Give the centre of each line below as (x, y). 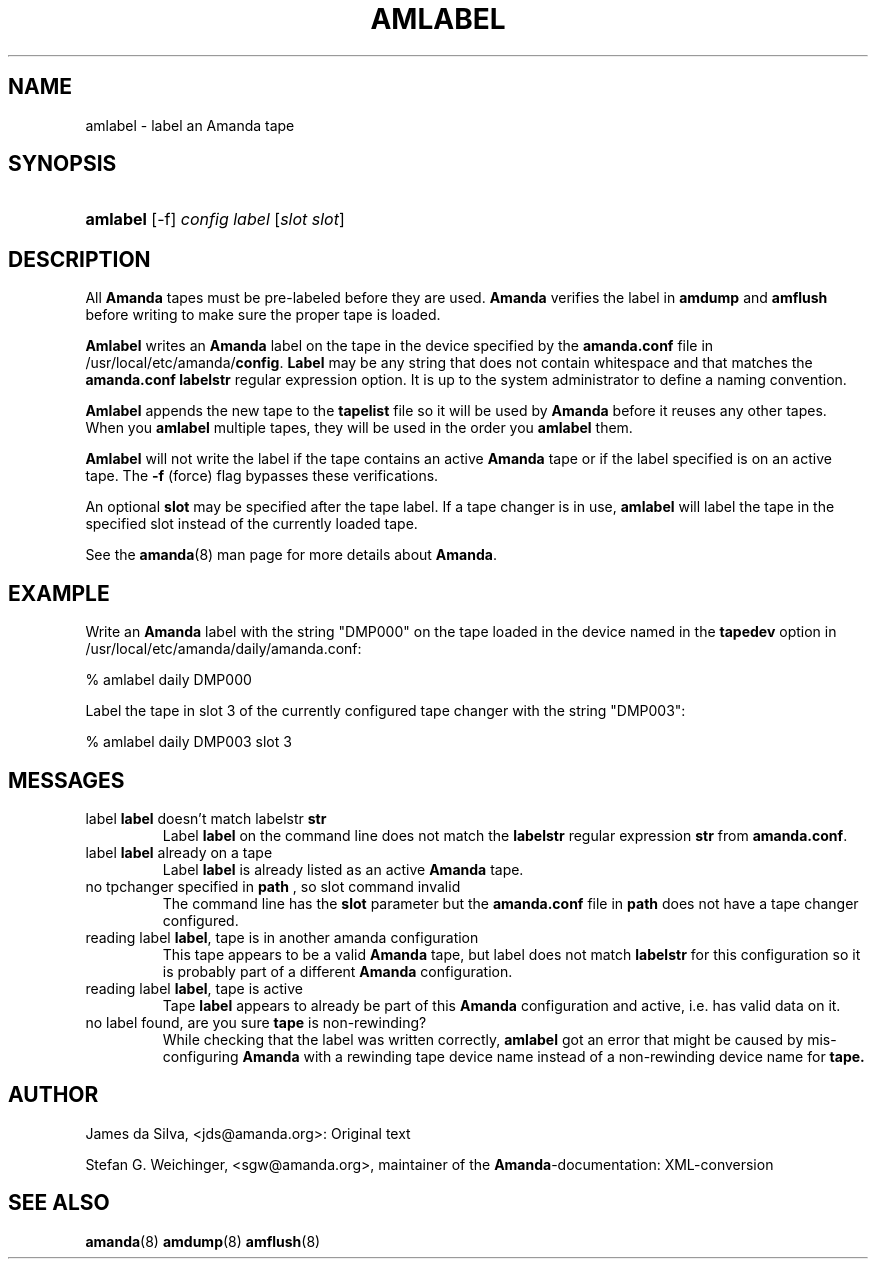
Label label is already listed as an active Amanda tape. (343, 869)
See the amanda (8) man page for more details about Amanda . (291, 555)
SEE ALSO (59, 1203)
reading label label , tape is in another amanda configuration (282, 937)
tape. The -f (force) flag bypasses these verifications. (262, 476)
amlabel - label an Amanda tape (190, 125)
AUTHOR (53, 1095)
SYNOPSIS (62, 164)
